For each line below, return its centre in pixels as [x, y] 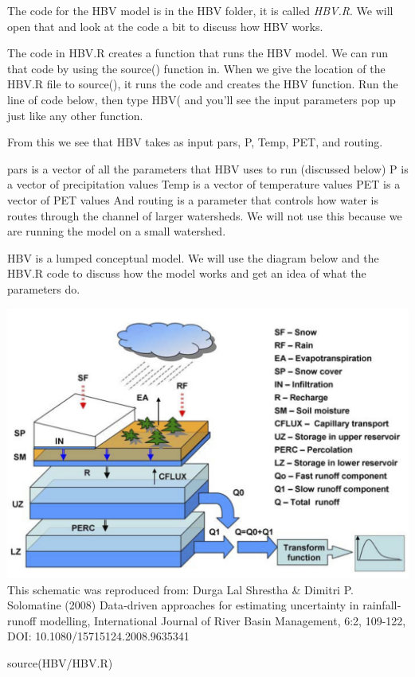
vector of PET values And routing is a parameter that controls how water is [193, 199]
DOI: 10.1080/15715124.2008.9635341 [98, 636]
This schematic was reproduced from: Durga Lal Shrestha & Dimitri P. [180, 589]
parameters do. [44, 288]
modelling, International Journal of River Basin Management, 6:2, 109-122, [223, 620]
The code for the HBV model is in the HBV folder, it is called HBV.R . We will [200, 10]
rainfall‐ [382, 605]
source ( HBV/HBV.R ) [60, 663]
